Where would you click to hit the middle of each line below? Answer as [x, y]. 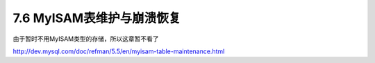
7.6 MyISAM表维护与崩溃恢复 [97, 18]
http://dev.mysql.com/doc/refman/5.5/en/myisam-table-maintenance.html [119, 51]
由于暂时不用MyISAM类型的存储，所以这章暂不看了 [86, 39]
